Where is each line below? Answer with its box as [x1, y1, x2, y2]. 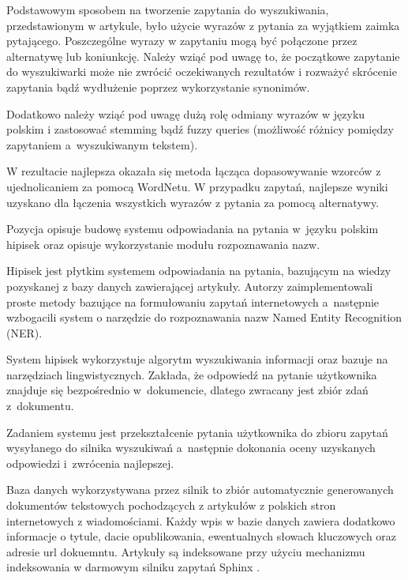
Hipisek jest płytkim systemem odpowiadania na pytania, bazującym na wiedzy [6, 262, 391, 279]
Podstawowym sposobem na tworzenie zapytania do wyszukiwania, [6, 2, 329, 17]
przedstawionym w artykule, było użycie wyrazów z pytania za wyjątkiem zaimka [6, 17, 400, 33]
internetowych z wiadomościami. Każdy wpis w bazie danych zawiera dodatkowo [6, 512, 395, 529]
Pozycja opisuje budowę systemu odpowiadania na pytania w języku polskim [6, 220, 379, 237]
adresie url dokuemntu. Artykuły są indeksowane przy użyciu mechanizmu [6, 543, 365, 559]
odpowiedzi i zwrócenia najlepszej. [6, 454, 174, 471]
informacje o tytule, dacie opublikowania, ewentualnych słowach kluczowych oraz [6, 528, 397, 544]
